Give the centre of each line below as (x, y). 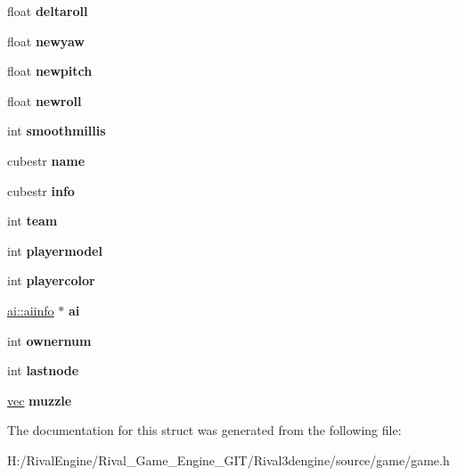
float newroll (45, 100)
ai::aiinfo (31, 310)
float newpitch (50, 71)
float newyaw (46, 41)
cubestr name (46, 160)
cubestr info (41, 190)
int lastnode (43, 370)
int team (33, 221)
